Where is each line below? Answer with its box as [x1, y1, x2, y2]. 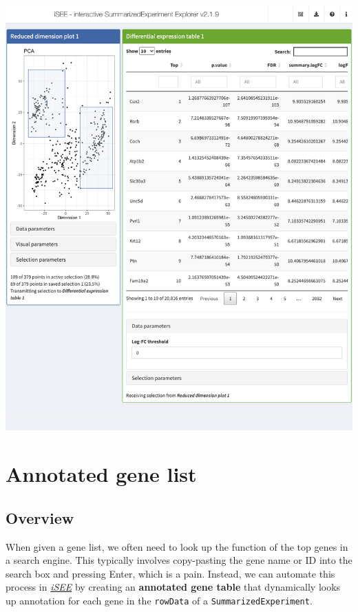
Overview [6, 507, 74, 528]
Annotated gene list [6, 460, 197, 488]
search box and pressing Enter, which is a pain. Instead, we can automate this [6, 566, 335, 580]
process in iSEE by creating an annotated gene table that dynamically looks [6, 580, 341, 594]
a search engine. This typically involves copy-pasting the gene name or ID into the [6, 553, 352, 567]
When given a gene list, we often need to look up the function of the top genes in [6, 539, 348, 553]
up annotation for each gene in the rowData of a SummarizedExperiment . [6, 593, 313, 607]
